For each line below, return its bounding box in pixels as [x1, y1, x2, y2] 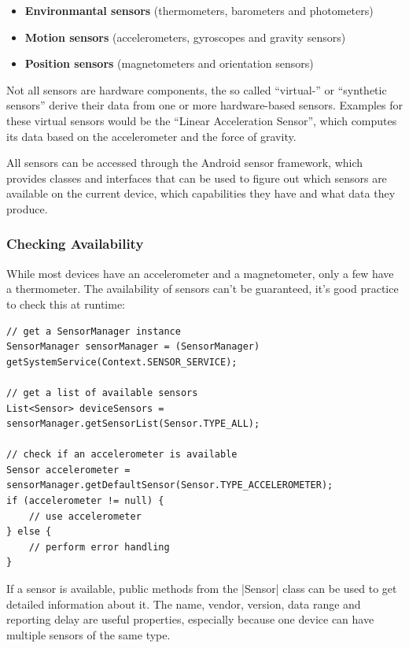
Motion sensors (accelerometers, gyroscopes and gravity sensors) [24, 28, 346, 45]
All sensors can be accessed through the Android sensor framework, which [6, 154, 363, 171]
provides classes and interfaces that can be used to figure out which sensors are [6, 169, 387, 186]
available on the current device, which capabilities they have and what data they [6, 185, 396, 202]
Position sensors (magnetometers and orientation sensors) [24, 55, 314, 72]
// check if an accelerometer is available [6, 449, 238, 461]
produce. [6, 200, 48, 217]
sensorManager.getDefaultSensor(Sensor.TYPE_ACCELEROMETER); [6, 480, 333, 491]
